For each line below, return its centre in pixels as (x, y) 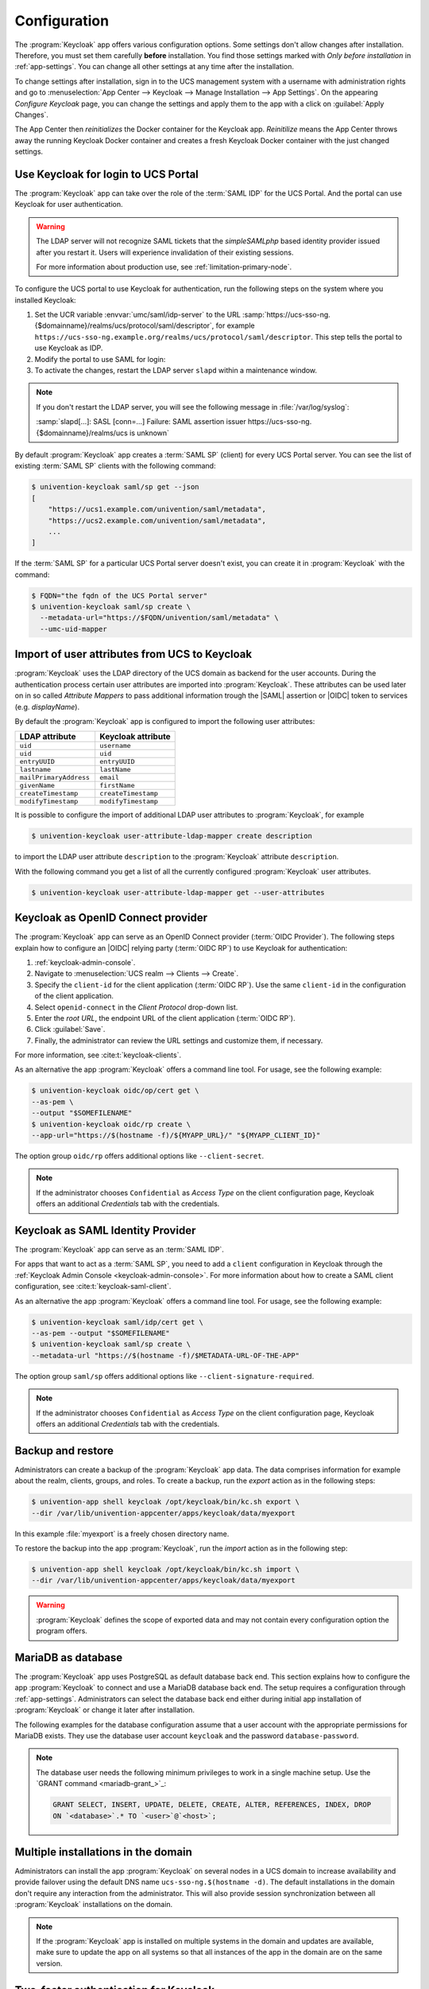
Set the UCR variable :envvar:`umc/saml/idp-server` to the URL (138, 315)
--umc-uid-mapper (73, 629)
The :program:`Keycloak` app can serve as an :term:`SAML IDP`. (119, 1250)
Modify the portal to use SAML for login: (100, 359)
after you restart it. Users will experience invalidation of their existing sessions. (165, 252)
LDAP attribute (48, 737)
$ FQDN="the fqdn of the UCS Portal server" (120, 596)
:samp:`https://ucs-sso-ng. (287, 315)
